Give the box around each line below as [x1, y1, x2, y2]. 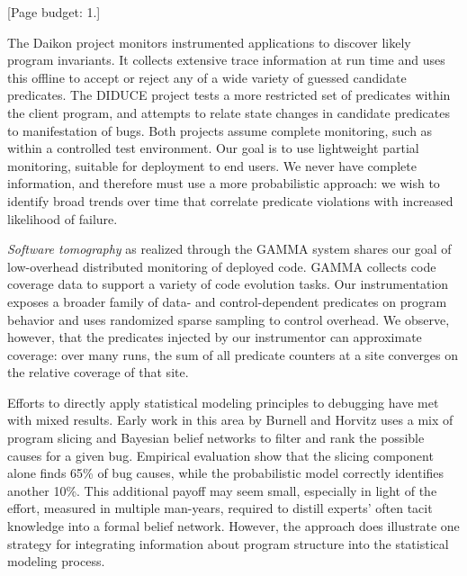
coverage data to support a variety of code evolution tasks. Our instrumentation [7, 274, 449, 293]
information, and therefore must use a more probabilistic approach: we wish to [7, 174, 440, 193]
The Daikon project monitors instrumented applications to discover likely [7, 32, 411, 51]
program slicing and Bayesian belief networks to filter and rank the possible [7, 428, 425, 447]
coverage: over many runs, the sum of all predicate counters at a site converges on [7, 345, 459, 364]
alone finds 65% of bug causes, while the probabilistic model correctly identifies [7, 463, 445, 482]
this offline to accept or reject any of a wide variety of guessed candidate [7, 67, 407, 86]
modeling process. [7, 552, 105, 571]
